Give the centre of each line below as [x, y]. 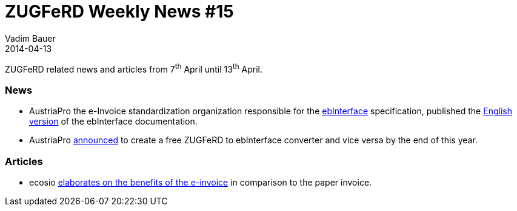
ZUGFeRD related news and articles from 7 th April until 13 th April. [134, 68]
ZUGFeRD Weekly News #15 [119, 11]
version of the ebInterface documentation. [113, 122]
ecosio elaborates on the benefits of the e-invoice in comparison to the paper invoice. [201, 182]
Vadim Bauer [30, 38]
